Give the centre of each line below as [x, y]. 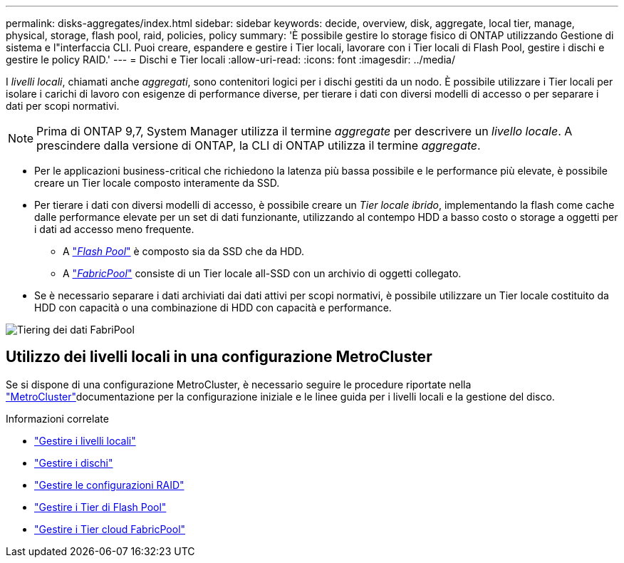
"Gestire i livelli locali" [85, 440]
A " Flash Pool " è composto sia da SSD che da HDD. [184, 251]
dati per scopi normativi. [63, 106]
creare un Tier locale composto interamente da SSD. [157, 183]
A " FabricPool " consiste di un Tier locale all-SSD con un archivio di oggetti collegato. [262, 273]
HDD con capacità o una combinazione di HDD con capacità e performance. [213, 308]
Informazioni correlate [57, 418]
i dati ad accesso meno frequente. [114, 229]
